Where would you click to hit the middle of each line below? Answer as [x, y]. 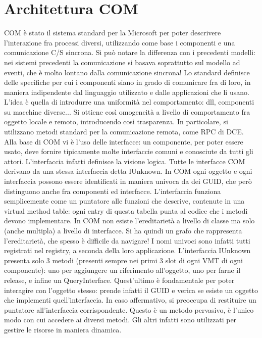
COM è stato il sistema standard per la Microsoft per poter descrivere [113, 33]
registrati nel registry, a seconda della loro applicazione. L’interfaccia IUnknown [127, 250]
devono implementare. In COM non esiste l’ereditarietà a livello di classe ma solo [129, 221]
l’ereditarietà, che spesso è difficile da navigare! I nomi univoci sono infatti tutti [127, 240]
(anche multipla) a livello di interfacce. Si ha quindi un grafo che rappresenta [123, 230]
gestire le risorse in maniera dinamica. [63, 329]
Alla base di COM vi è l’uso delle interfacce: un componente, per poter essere [124, 141]
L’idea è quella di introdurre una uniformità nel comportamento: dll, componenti [129, 102]
